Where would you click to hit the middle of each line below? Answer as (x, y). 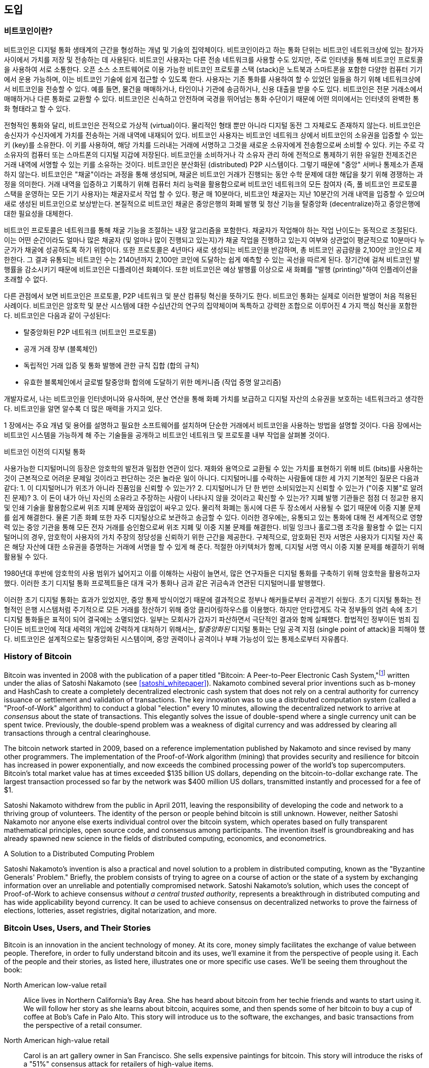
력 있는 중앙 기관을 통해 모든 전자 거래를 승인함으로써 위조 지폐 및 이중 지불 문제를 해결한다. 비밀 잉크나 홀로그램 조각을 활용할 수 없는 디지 (213, 527)
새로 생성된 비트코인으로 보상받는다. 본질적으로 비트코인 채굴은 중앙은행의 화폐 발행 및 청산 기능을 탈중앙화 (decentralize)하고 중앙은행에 (212, 203)
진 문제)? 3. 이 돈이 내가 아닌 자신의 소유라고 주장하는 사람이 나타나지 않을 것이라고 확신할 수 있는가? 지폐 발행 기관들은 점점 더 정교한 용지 (214, 497)
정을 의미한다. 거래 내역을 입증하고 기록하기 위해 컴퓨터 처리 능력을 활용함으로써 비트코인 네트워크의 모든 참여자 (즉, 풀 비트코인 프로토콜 (211, 184)
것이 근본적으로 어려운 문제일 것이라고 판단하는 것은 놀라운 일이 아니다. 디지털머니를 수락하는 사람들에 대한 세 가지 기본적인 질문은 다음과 (212, 478)
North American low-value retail (55, 985)
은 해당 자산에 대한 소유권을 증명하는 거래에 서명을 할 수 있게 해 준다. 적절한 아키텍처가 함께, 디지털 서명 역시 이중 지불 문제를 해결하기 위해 (214, 546)
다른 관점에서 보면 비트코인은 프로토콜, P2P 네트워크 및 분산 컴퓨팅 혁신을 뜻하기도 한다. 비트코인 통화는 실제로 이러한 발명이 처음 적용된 (211, 296)
